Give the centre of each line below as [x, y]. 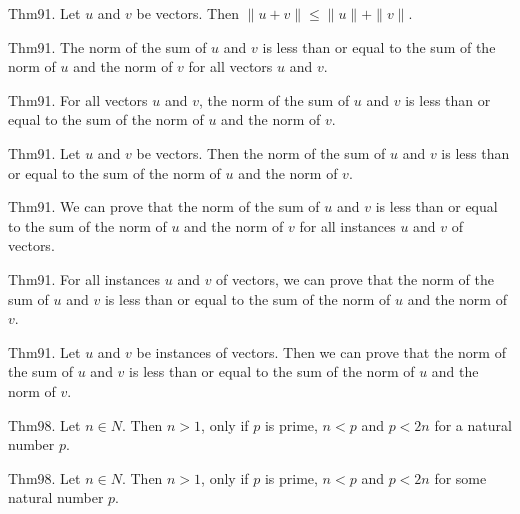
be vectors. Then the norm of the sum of [261, 152]
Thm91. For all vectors [78, 99]
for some [460, 477]
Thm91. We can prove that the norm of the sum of [164, 206]
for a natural [473, 424]
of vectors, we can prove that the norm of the [355, 278]
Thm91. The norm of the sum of [107, 46]
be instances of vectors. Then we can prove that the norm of [321, 351]
